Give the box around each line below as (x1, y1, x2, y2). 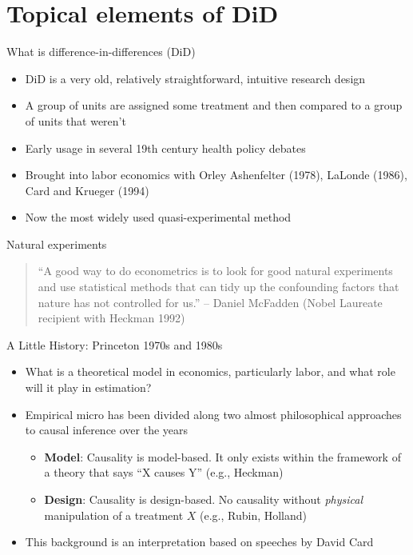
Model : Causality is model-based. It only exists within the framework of (44, 448, 401, 465)
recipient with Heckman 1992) (38, 309, 185, 326)
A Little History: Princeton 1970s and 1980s (6, 336, 223, 353)
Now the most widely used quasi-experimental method (25, 209, 292, 226)
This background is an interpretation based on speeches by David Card (25, 533, 374, 550)
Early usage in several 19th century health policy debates (25, 139, 306, 156)
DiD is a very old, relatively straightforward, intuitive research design (25, 70, 366, 86)
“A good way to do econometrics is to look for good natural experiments (38, 262, 393, 279)
